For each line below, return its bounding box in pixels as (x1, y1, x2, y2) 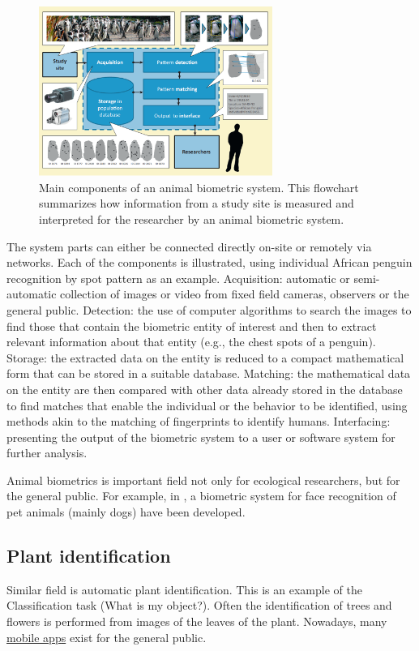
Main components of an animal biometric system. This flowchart (39, 178, 359, 195)
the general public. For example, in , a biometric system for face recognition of (6, 487, 396, 504)
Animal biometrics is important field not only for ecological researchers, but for (6, 471, 400, 488)
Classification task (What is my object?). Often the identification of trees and (6, 597, 392, 614)
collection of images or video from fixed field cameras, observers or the (60, 285, 409, 302)
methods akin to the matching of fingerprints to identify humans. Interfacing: (6, 413, 391, 430)
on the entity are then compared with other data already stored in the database (6, 380, 403, 397)
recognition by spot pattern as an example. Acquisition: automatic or (6, 269, 350, 286)
